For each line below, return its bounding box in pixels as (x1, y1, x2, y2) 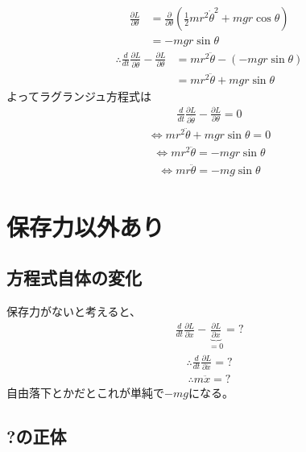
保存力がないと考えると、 (6, 303, 142, 320)
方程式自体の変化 (6, 265, 142, 290)
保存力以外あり (6, 209, 165, 243)
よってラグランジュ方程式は (6, 87, 151, 104)
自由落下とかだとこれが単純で (6, 384, 164, 400)
